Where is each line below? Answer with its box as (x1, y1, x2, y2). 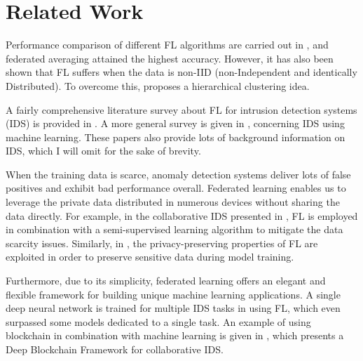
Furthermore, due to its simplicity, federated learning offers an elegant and (6, 273, 326, 288)
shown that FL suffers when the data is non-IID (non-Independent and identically (6, 65, 357, 79)
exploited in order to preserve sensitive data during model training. (6, 249, 294, 264)
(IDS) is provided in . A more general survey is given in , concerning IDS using (6, 116, 345, 131)
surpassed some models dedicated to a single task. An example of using (6, 314, 311, 329)
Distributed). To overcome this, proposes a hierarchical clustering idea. (6, 78, 310, 93)
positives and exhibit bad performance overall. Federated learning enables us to (6, 180, 346, 195)
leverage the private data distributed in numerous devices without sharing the (6, 195, 340, 209)
